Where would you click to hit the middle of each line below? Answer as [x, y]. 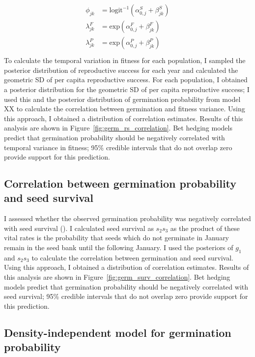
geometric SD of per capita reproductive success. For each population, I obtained [126, 80]
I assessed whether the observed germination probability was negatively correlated [127, 218]
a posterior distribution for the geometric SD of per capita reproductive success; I [127, 89]
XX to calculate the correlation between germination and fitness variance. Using [125, 109]
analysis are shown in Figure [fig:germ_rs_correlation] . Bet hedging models [118, 128]
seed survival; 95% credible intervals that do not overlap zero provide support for [126, 296]
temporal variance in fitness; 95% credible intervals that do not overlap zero [118, 147]
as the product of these [205, 228]
